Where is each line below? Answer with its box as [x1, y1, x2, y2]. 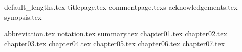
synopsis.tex [4, 11, 42, 22]
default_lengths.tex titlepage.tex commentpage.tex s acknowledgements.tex [4, 2, 238, 12]
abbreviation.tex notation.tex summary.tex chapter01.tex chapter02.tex [4, 28, 227, 39]
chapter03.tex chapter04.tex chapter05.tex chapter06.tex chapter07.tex [4, 38, 225, 48]
